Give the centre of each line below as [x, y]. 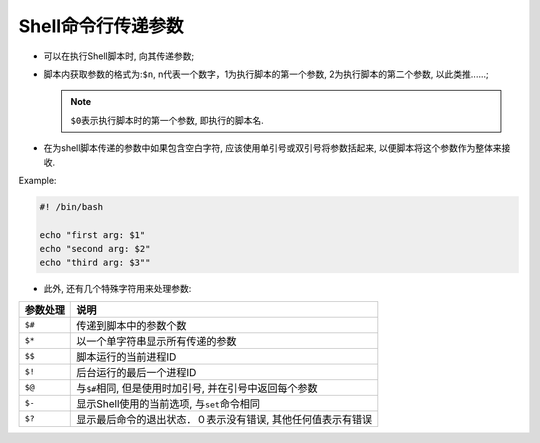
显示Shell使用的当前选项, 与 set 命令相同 [168, 403]
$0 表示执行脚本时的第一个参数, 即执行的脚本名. [167, 120]
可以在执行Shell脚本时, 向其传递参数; [119, 56]
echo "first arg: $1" [92, 234]
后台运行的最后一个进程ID [136, 372]
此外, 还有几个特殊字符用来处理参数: [117, 289]
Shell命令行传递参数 [101, 26]
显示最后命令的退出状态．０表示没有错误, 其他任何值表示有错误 [224, 419]
